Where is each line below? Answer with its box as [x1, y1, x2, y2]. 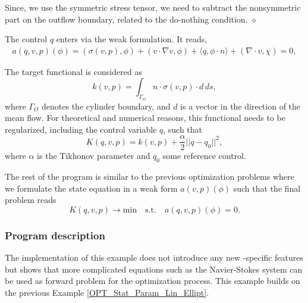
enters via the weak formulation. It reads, [56, 33, 208, 45]
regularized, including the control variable [5, 123, 157, 135]
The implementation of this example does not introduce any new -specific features [5, 251, 304, 264]
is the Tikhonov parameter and [37, 149, 150, 162]
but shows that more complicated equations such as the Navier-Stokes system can [5, 263, 303, 275]
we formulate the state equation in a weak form [5, 182, 178, 194]
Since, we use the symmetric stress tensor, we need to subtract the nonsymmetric [5, 1, 301, 13]
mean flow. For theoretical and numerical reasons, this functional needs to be [5, 111, 285, 124]
